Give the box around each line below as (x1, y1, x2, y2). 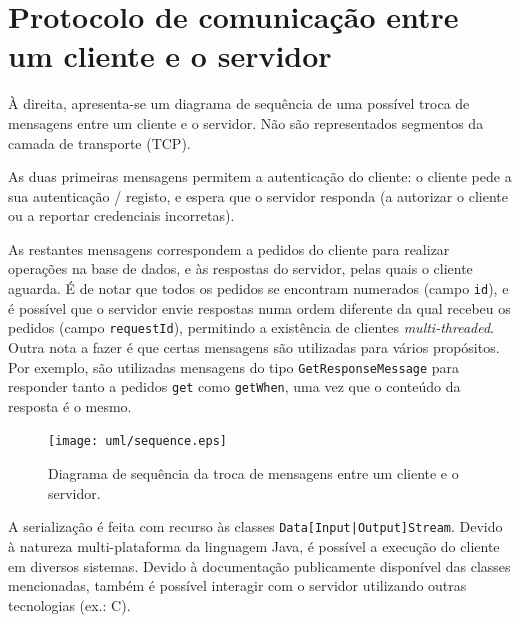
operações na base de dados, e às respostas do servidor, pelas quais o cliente (8, 258, 473, 279)
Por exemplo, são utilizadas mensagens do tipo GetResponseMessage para (8, 356, 460, 377)
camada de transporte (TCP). (8, 132, 191, 153)
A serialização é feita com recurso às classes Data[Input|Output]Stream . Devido (8, 516, 503, 537)
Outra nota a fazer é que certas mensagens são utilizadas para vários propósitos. (8, 336, 500, 357)
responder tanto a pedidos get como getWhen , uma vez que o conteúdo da (8, 376, 461, 397)
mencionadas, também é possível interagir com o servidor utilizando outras (8, 575, 467, 596)
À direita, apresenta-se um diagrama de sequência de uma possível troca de (8, 93, 470, 114)
